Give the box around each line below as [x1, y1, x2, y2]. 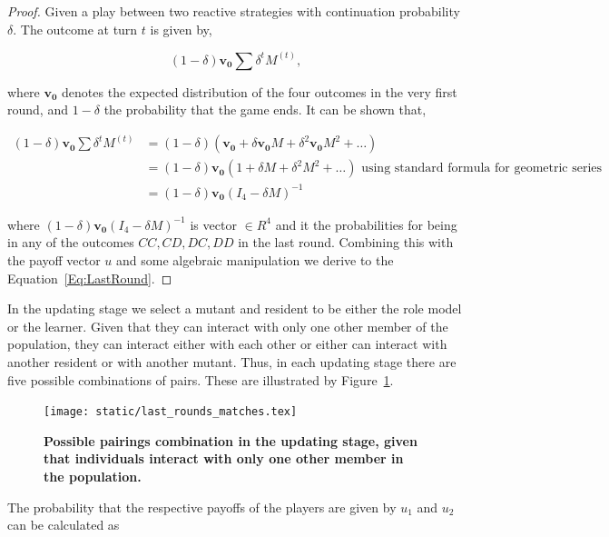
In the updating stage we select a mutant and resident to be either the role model [7, 299, 462, 318]
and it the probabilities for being [275, 214, 457, 234]
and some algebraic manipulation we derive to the [116, 251, 394, 270]
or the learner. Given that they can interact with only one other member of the [7, 316, 448, 335]
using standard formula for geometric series [361, 162, 603, 175]
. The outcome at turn [13, 19, 138, 38]
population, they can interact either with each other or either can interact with [7, 334, 447, 353]
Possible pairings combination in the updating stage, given [44, 431, 417, 450]
